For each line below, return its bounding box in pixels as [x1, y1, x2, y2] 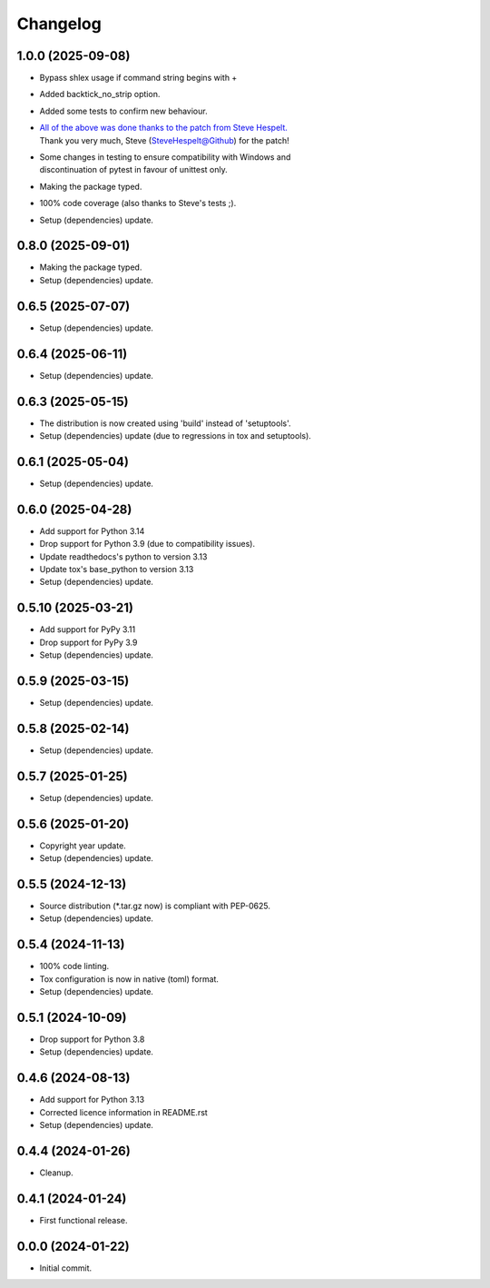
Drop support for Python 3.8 [39, 1034, 145, 1045]
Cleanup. [39, 1167, 73, 1178]
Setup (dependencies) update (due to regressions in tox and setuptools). [39, 430, 312, 441]
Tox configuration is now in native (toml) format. [39, 973, 220, 985]
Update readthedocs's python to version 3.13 [39, 550, 208, 562]
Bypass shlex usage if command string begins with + [39, 73, 238, 84]
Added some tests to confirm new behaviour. [39, 105, 208, 116]
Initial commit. [39, 1263, 93, 1273]
